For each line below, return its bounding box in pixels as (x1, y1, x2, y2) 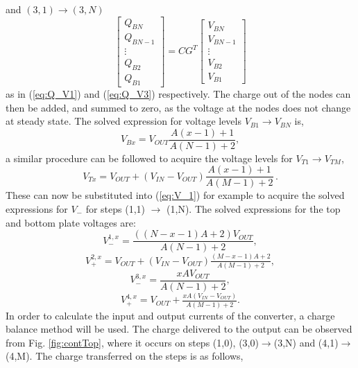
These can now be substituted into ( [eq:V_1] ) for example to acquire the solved (6, 188, 345, 202)
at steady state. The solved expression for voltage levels (6, 114, 241, 128)
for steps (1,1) (85, 202, 146, 216)
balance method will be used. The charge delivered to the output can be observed (6, 322, 352, 336)
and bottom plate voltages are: (6, 215, 136, 229)
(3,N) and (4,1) (273, 335, 339, 349)
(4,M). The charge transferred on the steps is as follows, (6, 349, 244, 363)
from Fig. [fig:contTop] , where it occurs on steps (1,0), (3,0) (6, 335, 259, 349)
